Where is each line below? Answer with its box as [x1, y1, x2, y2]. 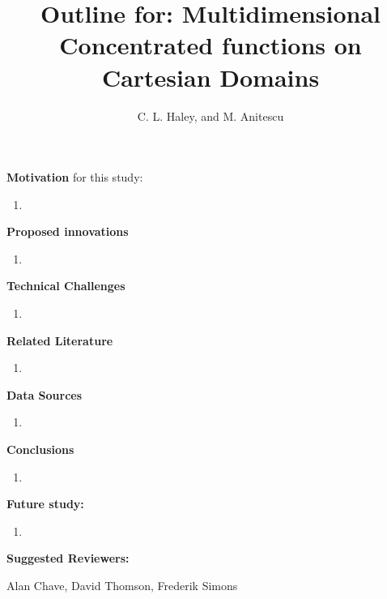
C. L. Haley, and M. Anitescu [137, 107, 284, 124]
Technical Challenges [6, 277, 125, 294]
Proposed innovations [6, 223, 129, 240]
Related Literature [6, 332, 113, 349]
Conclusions [6, 441, 74, 458]
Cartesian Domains [101, 60, 320, 93]
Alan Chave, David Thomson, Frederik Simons [6, 577, 238, 593]
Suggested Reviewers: [6, 550, 130, 567]
